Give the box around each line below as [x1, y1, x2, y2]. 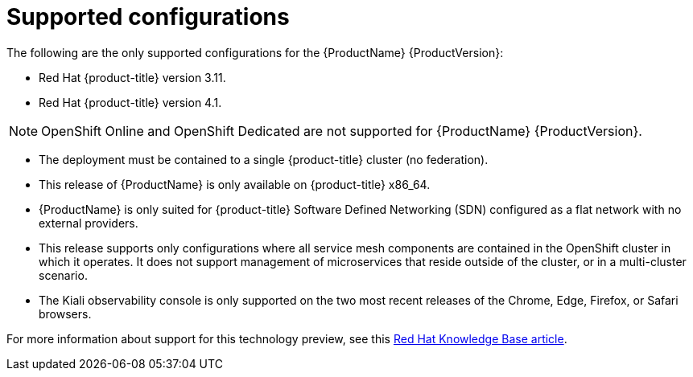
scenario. [39, 268, 88, 282]
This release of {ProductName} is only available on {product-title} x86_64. [39, 177, 431, 191]
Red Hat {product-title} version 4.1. [39, 95, 222, 109]
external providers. [39, 215, 138, 230]
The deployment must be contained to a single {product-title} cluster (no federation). [39, 152, 489, 166]
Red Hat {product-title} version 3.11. [39, 70, 226, 84]
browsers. [39, 306, 92, 321]
